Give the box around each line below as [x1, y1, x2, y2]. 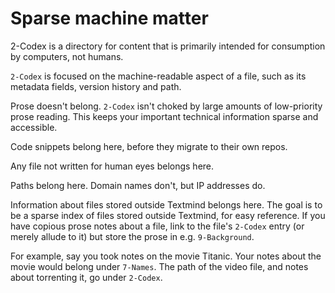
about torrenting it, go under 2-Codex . [10, 271, 163, 283]
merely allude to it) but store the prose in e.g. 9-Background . [10, 230, 255, 242]
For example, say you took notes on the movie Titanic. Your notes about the [10, 250, 322, 262]
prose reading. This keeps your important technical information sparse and [10, 110, 319, 122]
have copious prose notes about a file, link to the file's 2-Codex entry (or [10, 220, 305, 232]
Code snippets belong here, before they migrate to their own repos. [10, 140, 288, 152]
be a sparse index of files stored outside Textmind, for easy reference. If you [10, 209, 326, 221]
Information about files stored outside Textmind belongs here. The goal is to [10, 198, 323, 211]
